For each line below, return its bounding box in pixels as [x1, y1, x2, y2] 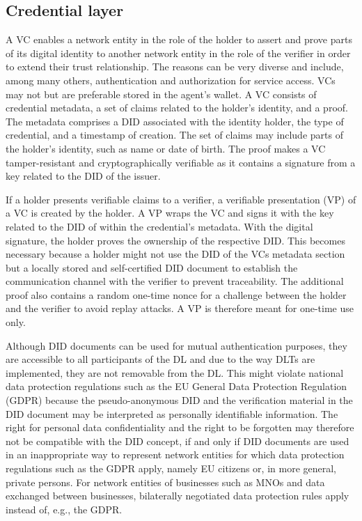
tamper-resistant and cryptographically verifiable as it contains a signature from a [6, 155, 356, 169]
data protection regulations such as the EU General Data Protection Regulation [6, 379, 347, 394]
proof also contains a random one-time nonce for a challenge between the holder [6, 287, 347, 302]
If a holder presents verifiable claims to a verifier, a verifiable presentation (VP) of [6, 192, 356, 206]
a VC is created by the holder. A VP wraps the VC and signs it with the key [6, 205, 334, 220]
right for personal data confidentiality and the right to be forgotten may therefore [6, 420, 354, 435]
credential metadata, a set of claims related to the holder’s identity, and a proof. [6, 100, 348, 115]
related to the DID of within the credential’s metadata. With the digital [6, 219, 313, 233]
